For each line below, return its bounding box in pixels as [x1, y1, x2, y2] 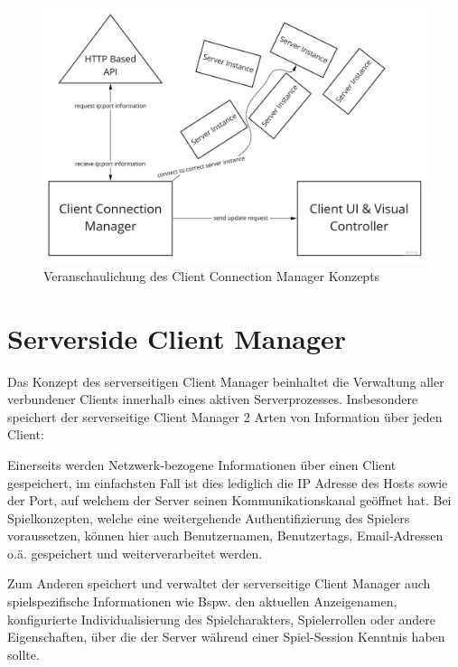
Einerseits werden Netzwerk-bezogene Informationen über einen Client [7, 455, 397, 474]
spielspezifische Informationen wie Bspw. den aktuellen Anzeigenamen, [7, 592, 397, 611]
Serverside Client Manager [7, 319, 347, 356]
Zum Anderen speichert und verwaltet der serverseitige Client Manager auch [7, 574, 431, 593]
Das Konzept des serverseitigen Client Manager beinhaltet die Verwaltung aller [7, 371, 444, 390]
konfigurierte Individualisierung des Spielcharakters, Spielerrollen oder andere [7, 609, 435, 628]
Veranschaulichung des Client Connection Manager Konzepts [43, 266, 380, 285]
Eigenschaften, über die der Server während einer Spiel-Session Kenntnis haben [7, 627, 445, 646]
